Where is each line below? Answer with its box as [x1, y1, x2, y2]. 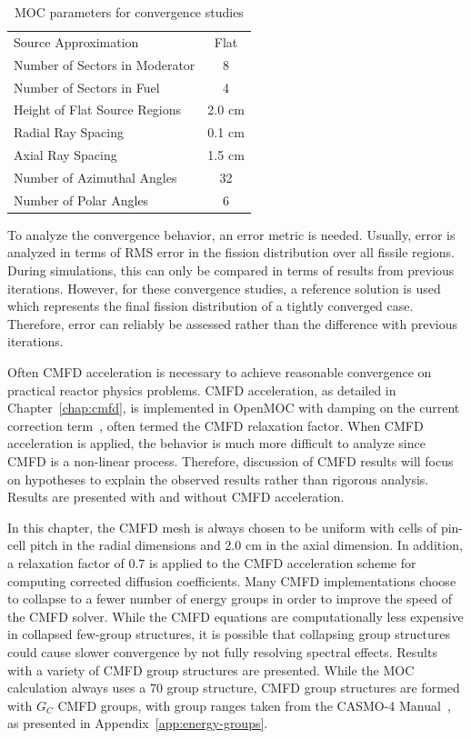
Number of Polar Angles [14, 190, 149, 209]
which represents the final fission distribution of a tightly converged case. [7, 296, 414, 315]
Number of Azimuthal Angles [14, 167, 177, 186]
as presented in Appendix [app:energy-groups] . [7, 714, 268, 733]
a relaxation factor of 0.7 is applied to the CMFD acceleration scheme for [7, 553, 416, 572]
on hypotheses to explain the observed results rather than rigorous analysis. [7, 469, 429, 488]
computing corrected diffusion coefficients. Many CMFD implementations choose [7, 571, 456, 590]
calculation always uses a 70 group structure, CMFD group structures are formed [7, 678, 460, 697]
